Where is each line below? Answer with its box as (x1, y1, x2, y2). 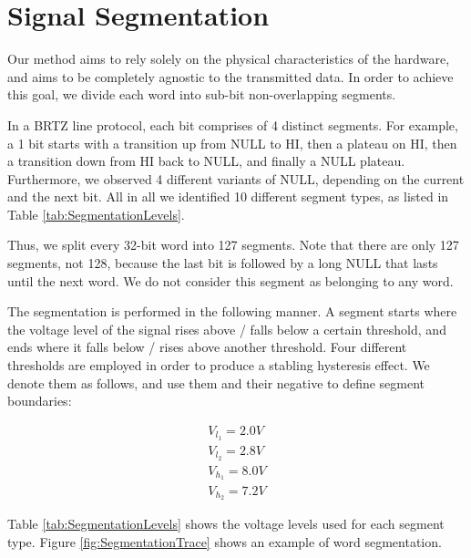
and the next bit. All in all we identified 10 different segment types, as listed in (7, 187, 449, 206)
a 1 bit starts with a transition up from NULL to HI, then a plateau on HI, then (7, 133, 457, 152)
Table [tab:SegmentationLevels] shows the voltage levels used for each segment (7, 514, 445, 533)
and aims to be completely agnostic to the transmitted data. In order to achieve (7, 67, 454, 86)
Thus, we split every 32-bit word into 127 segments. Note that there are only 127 (7, 235, 459, 254)
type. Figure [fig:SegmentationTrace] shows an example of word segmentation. (7, 532, 442, 551)
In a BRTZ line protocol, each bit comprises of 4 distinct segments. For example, (7, 115, 458, 134)
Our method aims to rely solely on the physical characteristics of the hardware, (7, 49, 450, 68)
